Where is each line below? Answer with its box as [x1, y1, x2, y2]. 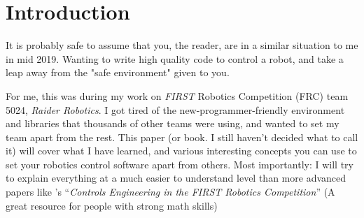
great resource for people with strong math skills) [6, 198, 218, 212]
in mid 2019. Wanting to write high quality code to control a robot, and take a [6, 51, 344, 66]
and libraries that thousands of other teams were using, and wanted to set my [6, 116, 339, 131]
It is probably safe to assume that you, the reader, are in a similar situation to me [6, 38, 358, 52]
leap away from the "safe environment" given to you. [6, 65, 230, 80]
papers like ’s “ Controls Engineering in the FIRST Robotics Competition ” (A [6, 184, 335, 199]
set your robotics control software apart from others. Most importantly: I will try [6, 157, 353, 171]
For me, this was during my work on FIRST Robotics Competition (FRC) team [6, 88, 349, 103]
